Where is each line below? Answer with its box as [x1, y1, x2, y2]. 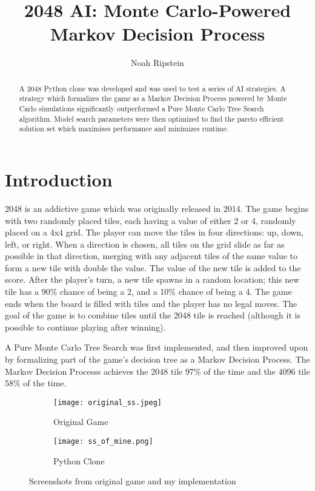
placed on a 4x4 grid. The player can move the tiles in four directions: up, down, [5, 226, 304, 239]
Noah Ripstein [131, 56, 184, 69]
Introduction [5, 166, 113, 191]
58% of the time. [5, 377, 67, 389]
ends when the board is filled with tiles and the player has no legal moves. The [5, 297, 297, 309]
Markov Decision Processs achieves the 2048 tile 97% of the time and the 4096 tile [5, 364, 310, 377]
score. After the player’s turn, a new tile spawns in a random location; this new [5, 273, 300, 286]
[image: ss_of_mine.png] [53, 437, 153, 446]
